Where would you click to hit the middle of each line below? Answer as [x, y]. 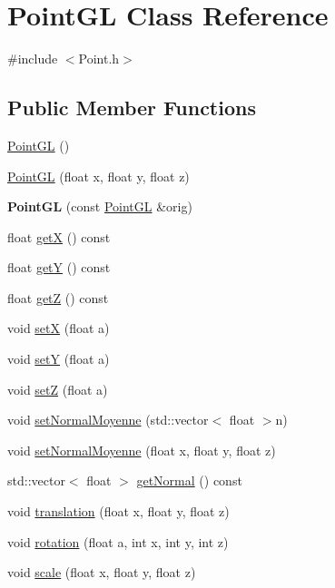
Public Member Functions [132, 108]
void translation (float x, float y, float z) [118, 511]
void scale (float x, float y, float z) [102, 572]
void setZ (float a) [58, 389]
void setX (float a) [59, 328]
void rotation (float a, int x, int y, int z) [118, 541]
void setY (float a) [59, 359]
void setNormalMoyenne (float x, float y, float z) [142, 450]
